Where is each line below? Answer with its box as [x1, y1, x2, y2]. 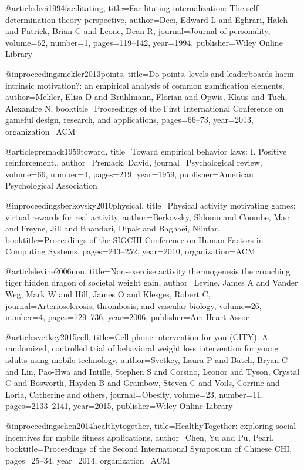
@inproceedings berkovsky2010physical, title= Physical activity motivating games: [5, 199, 296, 211]
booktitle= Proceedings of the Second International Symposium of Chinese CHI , [5, 442, 292, 455]
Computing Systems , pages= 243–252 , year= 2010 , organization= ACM [5, 245, 255, 257]
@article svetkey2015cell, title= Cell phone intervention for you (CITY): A [5, 330, 268, 343]
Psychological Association [5, 179, 97, 192]
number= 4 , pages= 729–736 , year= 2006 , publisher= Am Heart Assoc [5, 311, 250, 323]
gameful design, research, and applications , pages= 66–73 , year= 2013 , [5, 113, 254, 126]
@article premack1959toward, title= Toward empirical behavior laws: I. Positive [5, 145, 287, 157]
